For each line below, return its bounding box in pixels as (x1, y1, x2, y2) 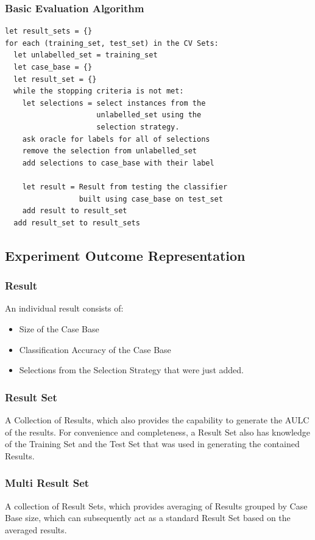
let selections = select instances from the (22, 98, 206, 108)
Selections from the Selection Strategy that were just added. (19, 363, 244, 376)
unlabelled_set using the (96, 111, 202, 120)
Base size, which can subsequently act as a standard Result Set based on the (5, 511, 291, 524)
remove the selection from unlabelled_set (22, 147, 197, 156)
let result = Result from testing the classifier (22, 182, 228, 191)
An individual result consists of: (5, 302, 124, 315)
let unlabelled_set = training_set (13, 51, 158, 60)
